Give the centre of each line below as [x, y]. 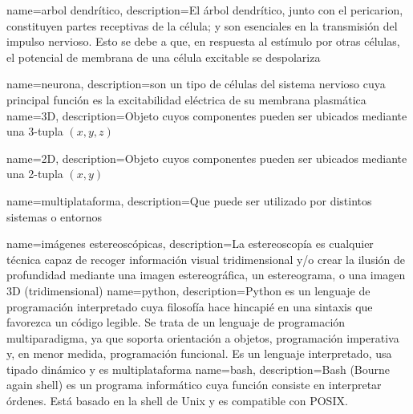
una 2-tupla [35, 174]
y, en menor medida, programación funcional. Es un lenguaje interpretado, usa [199, 353]
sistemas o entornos [54, 216]
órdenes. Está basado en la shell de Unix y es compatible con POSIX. [177, 401]
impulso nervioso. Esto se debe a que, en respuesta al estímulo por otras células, [203, 41]
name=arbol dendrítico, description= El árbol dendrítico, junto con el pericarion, [205, 10]
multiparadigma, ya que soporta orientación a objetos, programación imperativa [203, 337]
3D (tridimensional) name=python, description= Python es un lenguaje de [188, 290]
